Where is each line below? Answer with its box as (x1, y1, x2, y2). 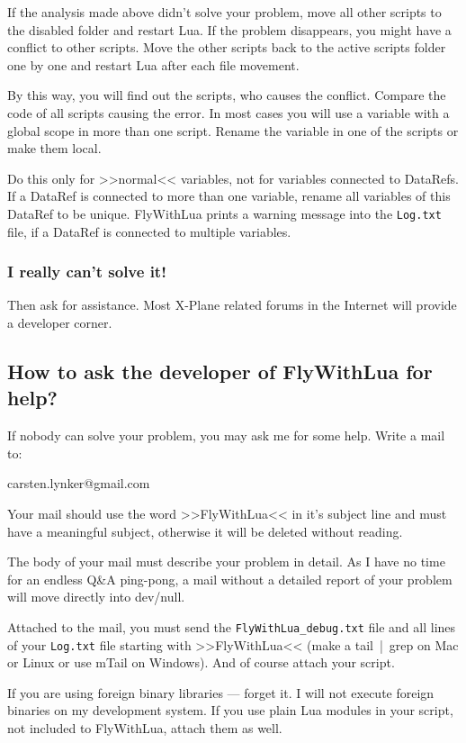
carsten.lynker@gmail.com (7, 474, 150, 493)
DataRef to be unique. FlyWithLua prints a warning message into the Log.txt (7, 204, 442, 222)
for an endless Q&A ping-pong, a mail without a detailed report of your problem (7, 569, 453, 588)
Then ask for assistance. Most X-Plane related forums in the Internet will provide (7, 295, 457, 314)
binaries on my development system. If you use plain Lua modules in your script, (7, 701, 453, 720)
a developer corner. (7, 313, 112, 331)
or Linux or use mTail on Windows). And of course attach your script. (7, 653, 395, 672)
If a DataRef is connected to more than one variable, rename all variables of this (7, 186, 451, 205)
